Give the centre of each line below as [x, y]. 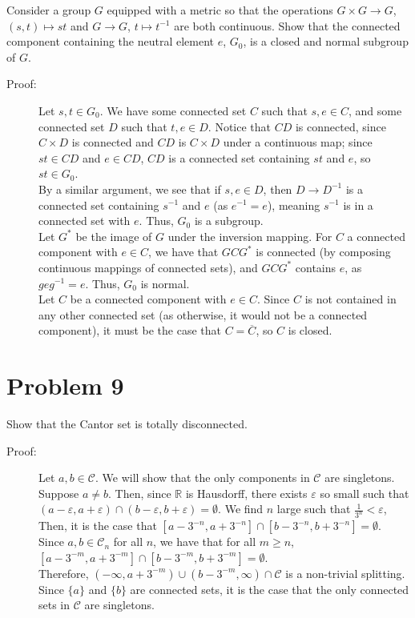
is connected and [113, 142]
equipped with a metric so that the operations [220, 10]
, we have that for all [205, 542]
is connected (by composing [323, 252]
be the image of [114, 236]
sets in [54, 605]
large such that [314, 509]
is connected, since [340, 126]
